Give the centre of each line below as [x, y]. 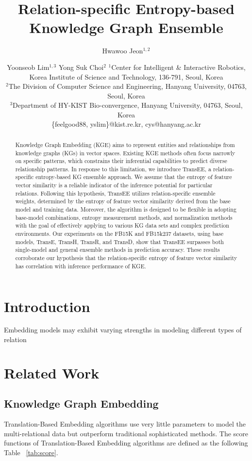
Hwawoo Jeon [123, 51]
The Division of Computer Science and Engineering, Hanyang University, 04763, [127, 86]
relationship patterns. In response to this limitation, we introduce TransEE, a [113, 169]
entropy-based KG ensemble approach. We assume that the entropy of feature [134, 177]
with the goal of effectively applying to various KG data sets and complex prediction [122, 225]
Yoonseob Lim [28, 67]
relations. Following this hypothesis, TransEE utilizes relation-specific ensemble [115, 193]
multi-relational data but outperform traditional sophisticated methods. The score [126, 433]
